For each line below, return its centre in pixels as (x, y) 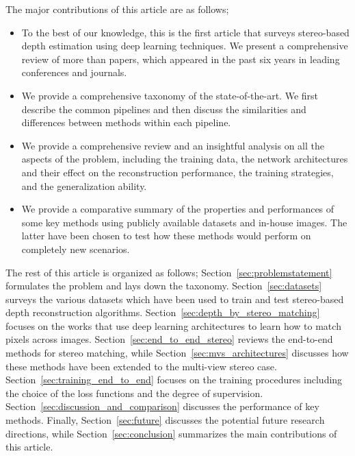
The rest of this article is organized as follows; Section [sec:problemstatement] (169, 272)
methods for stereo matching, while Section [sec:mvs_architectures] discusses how (177, 353)
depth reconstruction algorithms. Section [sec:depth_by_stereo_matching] (163, 312)
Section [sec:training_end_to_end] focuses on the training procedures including (174, 380)
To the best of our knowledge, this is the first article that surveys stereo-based (185, 32)
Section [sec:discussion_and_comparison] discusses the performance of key (162, 406)
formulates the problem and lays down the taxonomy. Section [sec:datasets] (164, 286)
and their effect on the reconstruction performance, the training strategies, (177, 172)
